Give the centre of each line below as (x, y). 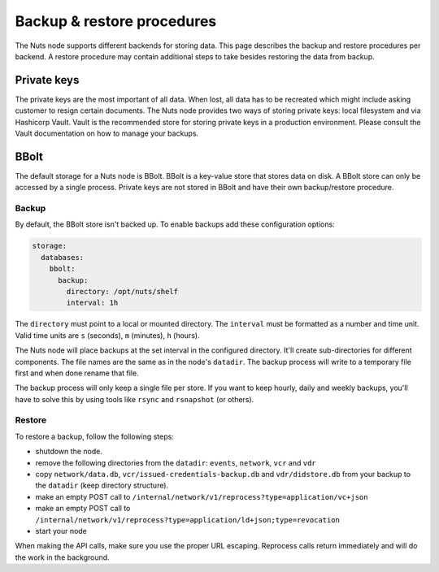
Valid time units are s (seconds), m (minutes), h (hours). (107, 335)
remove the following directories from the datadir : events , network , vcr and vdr (176, 462)
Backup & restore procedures (116, 21)
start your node (61, 531)
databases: (63, 257)
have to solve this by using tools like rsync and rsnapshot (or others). (135, 399)
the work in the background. (62, 557)
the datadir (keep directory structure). (102, 485)
